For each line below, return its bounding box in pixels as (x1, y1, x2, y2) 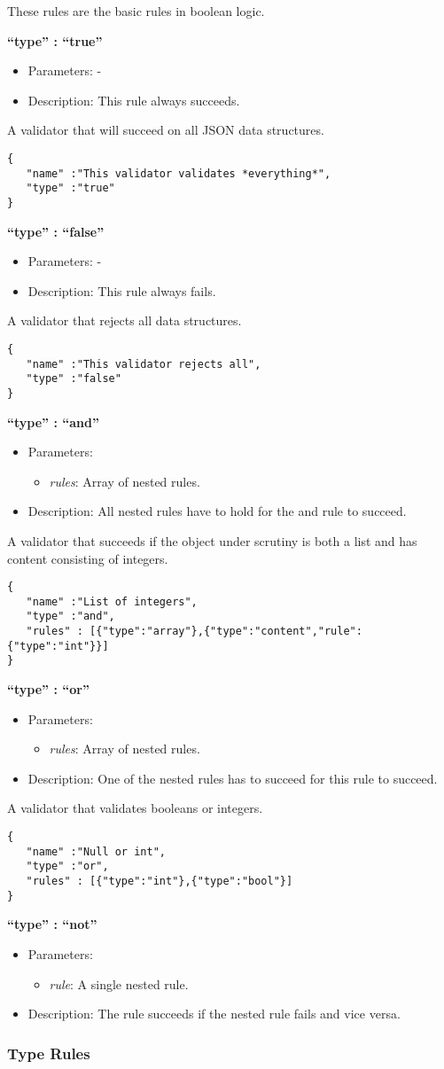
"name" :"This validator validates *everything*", (26, 167, 331, 180)
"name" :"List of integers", (26, 595, 198, 608)
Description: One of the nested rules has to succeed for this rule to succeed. (27, 769, 438, 787)
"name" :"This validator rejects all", (26, 357, 261, 371)
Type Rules (7, 1042, 90, 1064)
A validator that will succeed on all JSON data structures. (7, 121, 324, 139)
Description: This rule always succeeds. (27, 90, 240, 109)
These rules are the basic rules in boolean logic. (7, 2, 265, 20)
